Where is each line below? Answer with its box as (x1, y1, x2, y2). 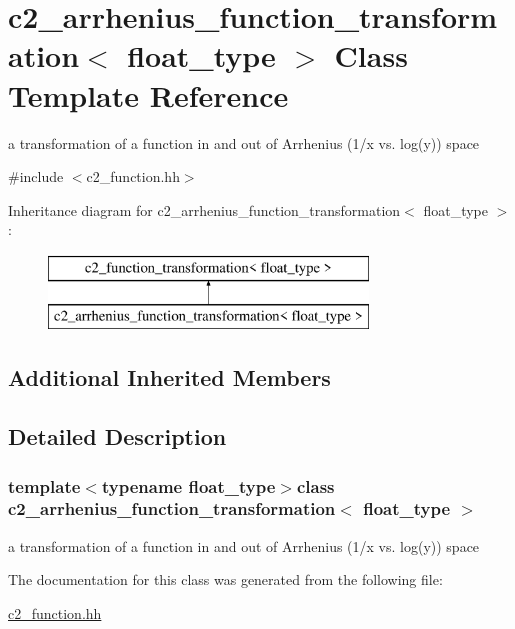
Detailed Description (8, 421, 227, 452)
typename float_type (101, 473, 276, 498)
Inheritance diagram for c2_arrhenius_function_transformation (8, 199, 401, 220)
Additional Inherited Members (8, 362, 331, 393)
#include (8, 166, 64, 187)
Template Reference (8, 74, 289, 115)
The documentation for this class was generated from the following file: (8, 569, 443, 590)
